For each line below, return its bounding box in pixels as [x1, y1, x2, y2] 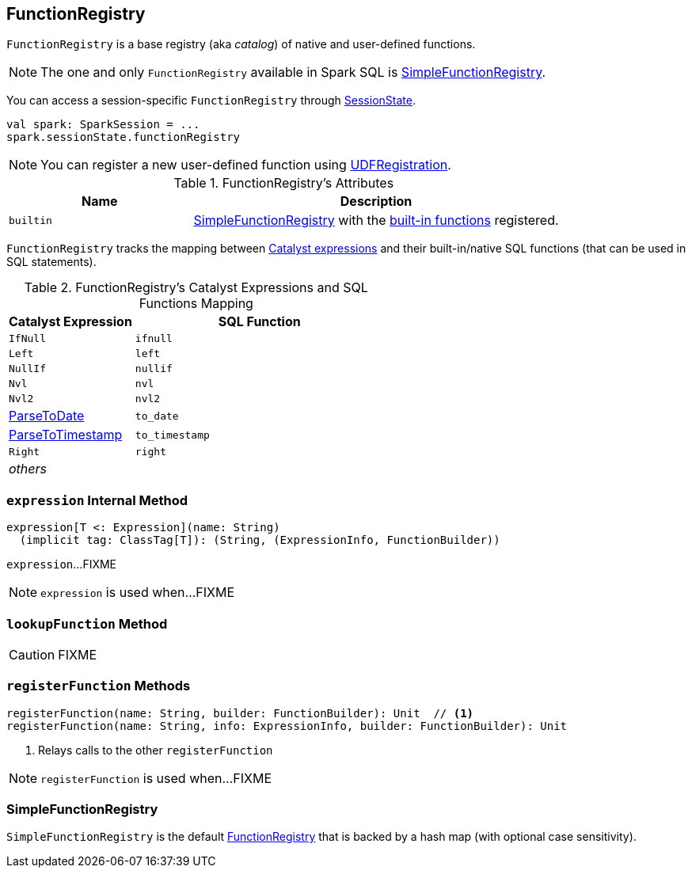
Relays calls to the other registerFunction [38, 743, 273, 757]
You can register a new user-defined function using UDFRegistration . [40, 157, 451, 173]
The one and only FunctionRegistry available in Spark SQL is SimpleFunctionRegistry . [40, 64, 546, 81]
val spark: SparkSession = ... [6, 118, 200, 131]
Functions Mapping [139, 295, 253, 312]
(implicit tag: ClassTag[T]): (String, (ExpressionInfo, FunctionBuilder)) [19, 534, 500, 547]
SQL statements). [6, 255, 97, 269]
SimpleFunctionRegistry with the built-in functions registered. [193, 212, 559, 229]
